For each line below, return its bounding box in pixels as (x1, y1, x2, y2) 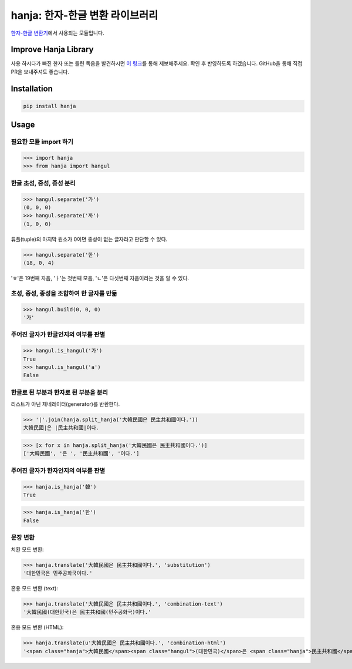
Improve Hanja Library (11, 45, 94, 55)
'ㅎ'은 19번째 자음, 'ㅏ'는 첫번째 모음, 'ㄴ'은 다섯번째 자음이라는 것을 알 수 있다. (11, 275, 189, 282)
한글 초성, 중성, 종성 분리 (11, 179, 76, 187)
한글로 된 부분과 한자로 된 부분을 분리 (11, 388, 109, 396)
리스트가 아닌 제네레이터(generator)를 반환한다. (11, 401, 120, 408)
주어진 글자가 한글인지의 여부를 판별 (11, 331, 106, 339)
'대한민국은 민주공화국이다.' (23, 570, 93, 576)
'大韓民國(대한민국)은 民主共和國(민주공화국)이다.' (23, 609, 151, 616)
